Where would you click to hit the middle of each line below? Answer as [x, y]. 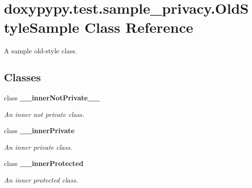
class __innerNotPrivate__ [52, 98]
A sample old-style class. [41, 51]
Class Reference [139, 27]
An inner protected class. [41, 180]
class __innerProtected [44, 163]
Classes [22, 77]
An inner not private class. [44, 114]
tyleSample [42, 27]
